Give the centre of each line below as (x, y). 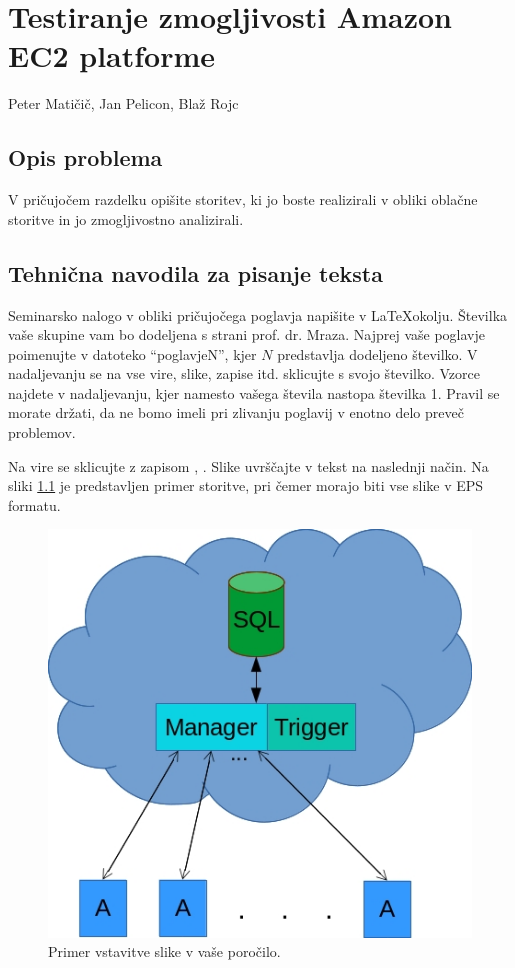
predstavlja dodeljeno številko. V (377, 353)
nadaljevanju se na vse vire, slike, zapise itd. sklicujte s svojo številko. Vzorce (244, 373)
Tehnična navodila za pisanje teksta (195, 272)
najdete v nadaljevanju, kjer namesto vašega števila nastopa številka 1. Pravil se (254, 392)
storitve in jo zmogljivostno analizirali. (126, 218)
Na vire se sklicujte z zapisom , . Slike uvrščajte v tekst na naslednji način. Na (248, 465)
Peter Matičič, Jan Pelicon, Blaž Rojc (123, 103)
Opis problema (85, 157)
